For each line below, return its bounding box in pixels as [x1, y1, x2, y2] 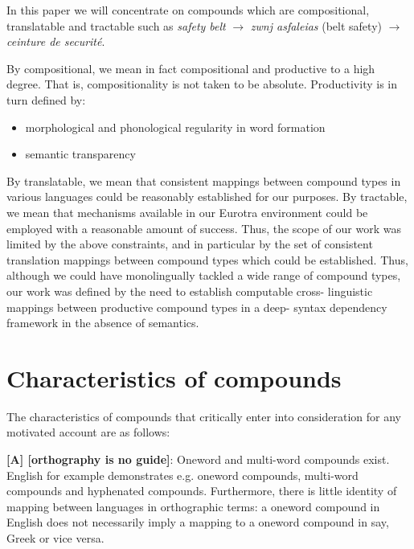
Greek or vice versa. [6, 529, 105, 546]
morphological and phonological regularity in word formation [25, 118, 326, 135]
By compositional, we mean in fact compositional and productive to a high [6, 59, 375, 76]
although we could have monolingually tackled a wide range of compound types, [6, 267, 401, 284]
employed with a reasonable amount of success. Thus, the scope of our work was [6, 219, 401, 236]
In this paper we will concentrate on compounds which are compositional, [6, 2, 370, 18]
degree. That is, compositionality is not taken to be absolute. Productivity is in [6, 76, 398, 92]
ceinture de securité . [6, 33, 105, 50]
